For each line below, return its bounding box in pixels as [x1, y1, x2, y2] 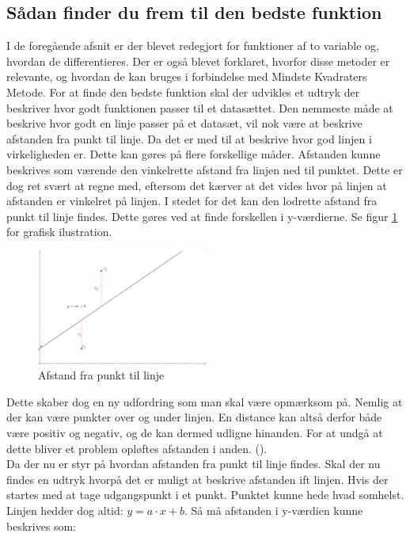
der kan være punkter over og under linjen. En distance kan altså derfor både [6, 409, 382, 425]
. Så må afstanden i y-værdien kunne [184, 501, 363, 518]
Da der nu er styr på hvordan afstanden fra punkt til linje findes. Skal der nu [6, 455, 381, 472]
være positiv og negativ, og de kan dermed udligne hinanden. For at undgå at [6, 424, 383, 440]
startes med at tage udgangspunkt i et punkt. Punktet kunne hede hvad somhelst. [6, 486, 404, 503]
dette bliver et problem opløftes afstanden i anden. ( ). [6, 440, 268, 456]
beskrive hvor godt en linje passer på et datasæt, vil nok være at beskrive [6, 115, 363, 131]
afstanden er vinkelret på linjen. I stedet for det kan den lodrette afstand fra [6, 192, 378, 209]
